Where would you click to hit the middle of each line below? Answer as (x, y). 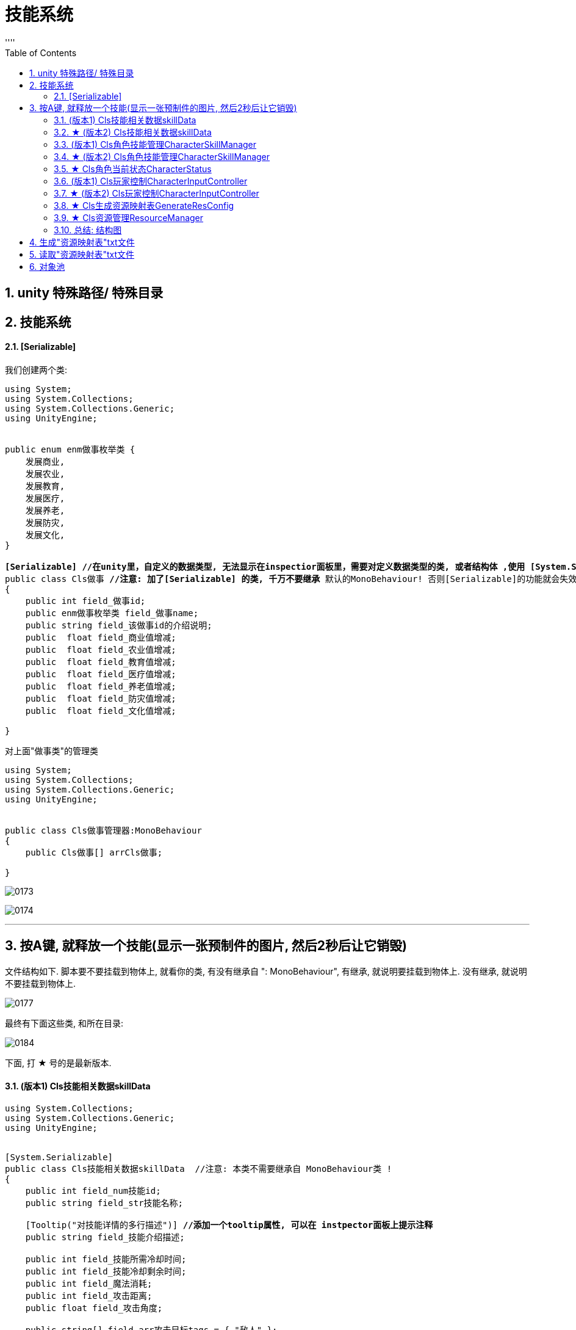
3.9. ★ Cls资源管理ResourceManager (129, 217)
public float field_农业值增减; (101, 649)
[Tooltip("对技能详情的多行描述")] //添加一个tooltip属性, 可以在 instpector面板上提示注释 (229, 1225)
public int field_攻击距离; (89, 1295)
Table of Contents (41, 53)
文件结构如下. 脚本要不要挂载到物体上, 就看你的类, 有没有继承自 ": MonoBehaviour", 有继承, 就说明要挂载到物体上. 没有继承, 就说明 (266, 971)
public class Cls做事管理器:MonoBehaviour (103, 830)
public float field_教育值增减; (101, 662)
